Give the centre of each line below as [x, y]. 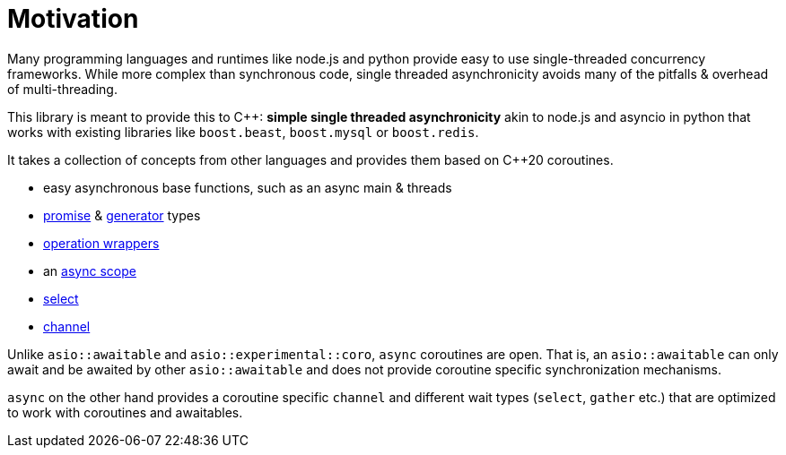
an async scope [90, 270]
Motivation [73, 19]
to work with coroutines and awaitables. [125, 412]
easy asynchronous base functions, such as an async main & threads [248, 187]
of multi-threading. [62, 89]
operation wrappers [101, 243]
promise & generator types [122, 215]
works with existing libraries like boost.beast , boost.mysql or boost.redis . [243, 132]
